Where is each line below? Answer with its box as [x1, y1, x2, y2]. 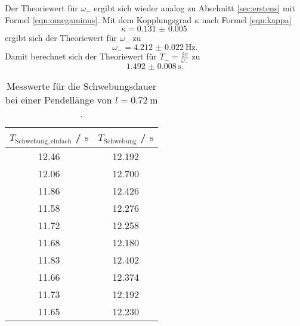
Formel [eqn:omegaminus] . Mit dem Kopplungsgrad [5, 13, 192, 26]
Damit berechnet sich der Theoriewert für [5, 50, 157, 62]
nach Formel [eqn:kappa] [202, 13, 292, 26]
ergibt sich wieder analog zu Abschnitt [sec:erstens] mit [94, 2, 295, 14]
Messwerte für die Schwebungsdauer [7, 79, 157, 93]
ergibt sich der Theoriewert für [5, 32, 117, 44]
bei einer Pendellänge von [5, 93, 112, 107]
